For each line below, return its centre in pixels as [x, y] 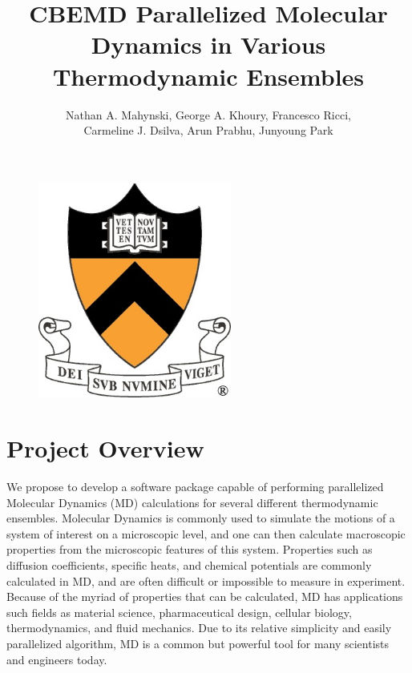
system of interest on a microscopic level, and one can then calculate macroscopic [206, 533]
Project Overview [105, 448]
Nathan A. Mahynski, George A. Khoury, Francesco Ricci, [208, 114]
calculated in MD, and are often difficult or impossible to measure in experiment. [206, 580]
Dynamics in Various [208, 44]
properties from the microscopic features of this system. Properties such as [190, 549]
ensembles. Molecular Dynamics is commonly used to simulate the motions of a [201, 518]
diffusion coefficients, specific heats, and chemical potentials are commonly [189, 565]
